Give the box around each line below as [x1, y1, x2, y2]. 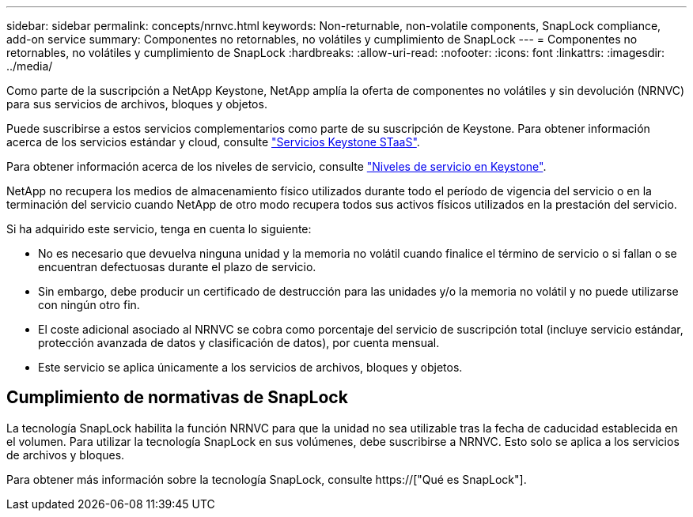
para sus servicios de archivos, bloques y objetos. [6, 97, 267, 111]
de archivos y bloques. [6, 447, 125, 462]
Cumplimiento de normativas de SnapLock [6, 387, 348, 408]
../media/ [6, 59, 53, 73]
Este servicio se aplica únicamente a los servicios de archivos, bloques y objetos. [38, 360, 463, 374]
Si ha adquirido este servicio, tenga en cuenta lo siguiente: [6, 222, 312, 236]
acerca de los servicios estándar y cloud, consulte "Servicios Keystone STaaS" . [6, 135, 420, 149]
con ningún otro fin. [38, 298, 140, 311]
